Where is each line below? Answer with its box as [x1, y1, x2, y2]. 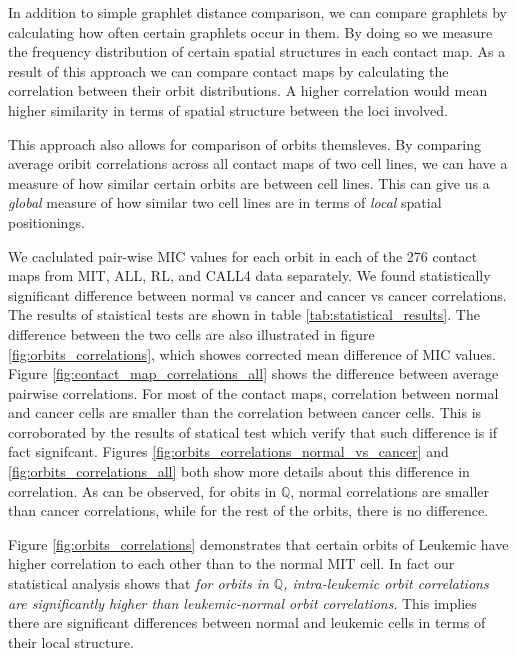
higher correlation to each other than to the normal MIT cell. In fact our [8, 553, 455, 574]
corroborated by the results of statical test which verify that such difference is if [8, 421, 498, 442]
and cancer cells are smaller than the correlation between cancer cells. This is [8, 402, 482, 423]
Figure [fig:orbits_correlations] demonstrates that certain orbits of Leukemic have [8, 533, 509, 554]
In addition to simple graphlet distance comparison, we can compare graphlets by [8, 2, 508, 22]
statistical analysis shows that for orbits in [8, 573, 269, 594]
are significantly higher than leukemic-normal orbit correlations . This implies [8, 592, 477, 613]
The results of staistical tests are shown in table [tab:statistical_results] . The [8, 304, 480, 325]
